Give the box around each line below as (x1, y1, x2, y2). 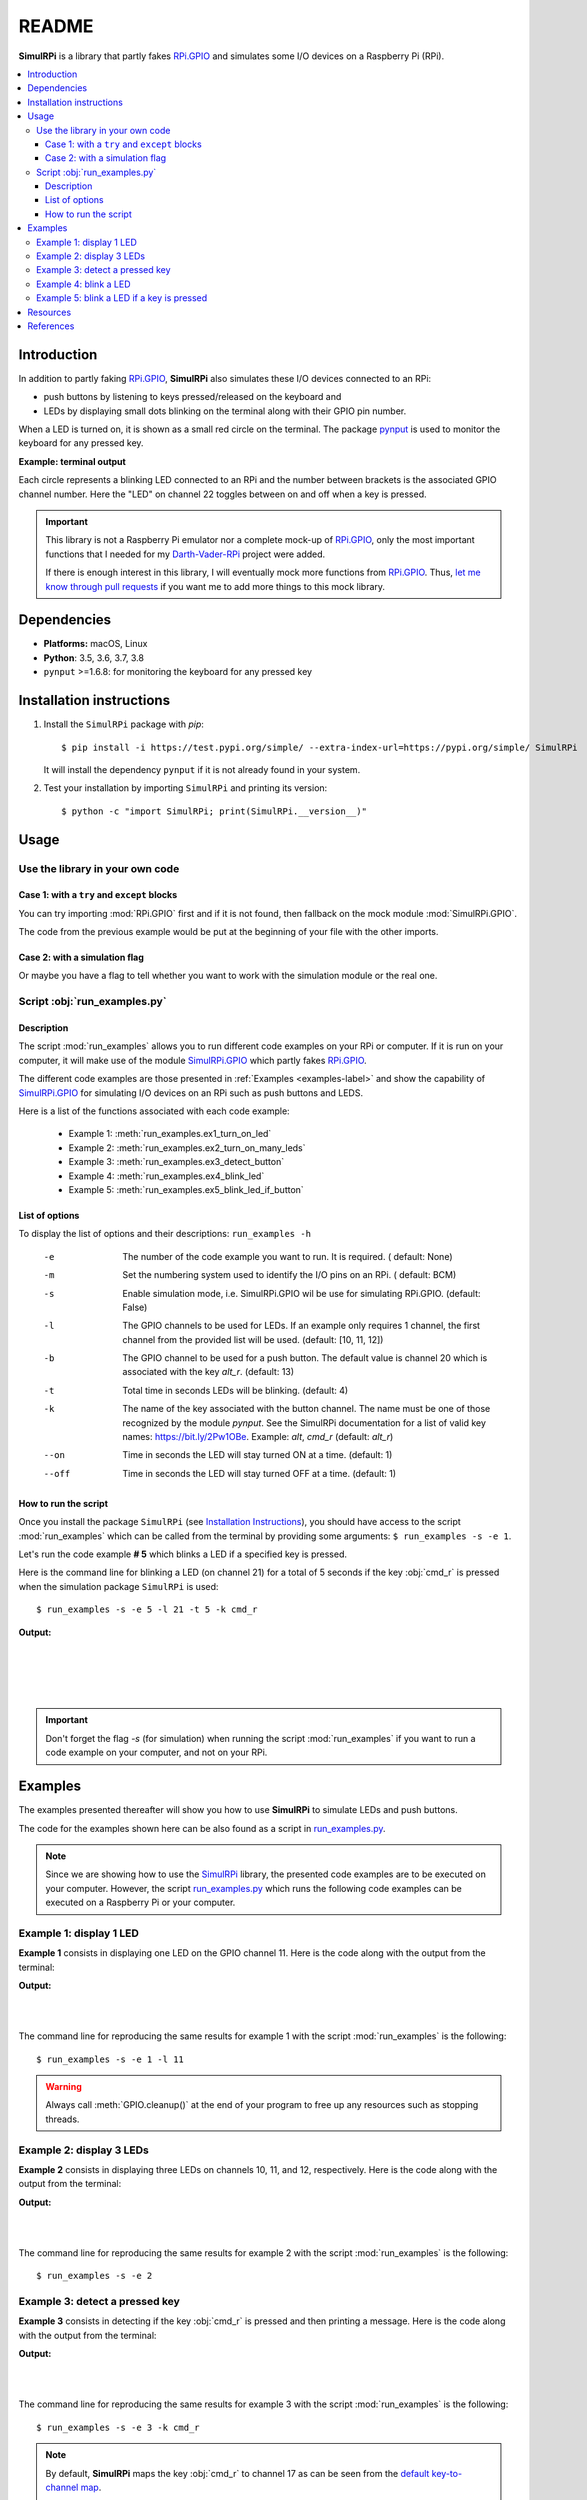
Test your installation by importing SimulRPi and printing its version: (43, 782, 328, 794)
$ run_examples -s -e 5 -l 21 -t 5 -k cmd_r (36, 1604, 259, 1615)
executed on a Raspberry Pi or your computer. (45, 1896, 236, 1909)
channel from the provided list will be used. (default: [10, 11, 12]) (122, 1333, 384, 1345)
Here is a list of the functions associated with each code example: (18, 1105, 290, 1117)
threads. (45, 2113, 80, 2125)
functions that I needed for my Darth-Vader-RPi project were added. (45, 548, 326, 560)
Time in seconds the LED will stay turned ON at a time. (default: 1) (122, 1449, 393, 1461)
